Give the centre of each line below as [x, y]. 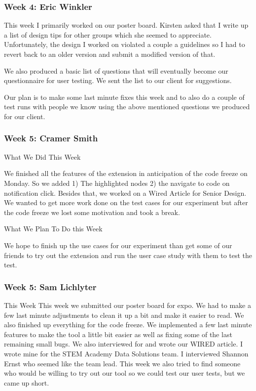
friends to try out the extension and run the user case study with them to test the [128, 255]
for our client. [25, 116]
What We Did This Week [42, 156]
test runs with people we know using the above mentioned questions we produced [127, 107]
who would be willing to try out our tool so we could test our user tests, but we [125, 373]
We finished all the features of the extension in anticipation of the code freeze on [126, 173]
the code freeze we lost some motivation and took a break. [92, 212]
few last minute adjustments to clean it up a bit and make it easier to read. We [124, 315]
